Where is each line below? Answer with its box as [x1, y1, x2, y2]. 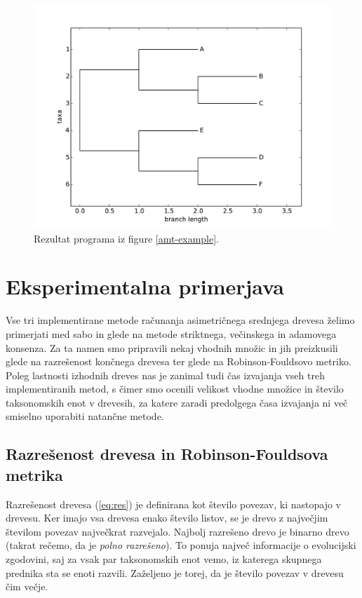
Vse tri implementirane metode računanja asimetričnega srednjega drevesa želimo [6, 313, 355, 327]
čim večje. [6, 579, 48, 594]
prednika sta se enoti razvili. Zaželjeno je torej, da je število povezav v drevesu [6, 565, 344, 580]
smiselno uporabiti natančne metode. [6, 409, 164, 423]
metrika [6, 463, 63, 485]
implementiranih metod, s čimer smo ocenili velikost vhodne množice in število [6, 381, 344, 396]
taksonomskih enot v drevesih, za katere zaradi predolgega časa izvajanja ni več [6, 395, 348, 409]
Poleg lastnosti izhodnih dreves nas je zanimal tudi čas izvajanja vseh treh [6, 367, 325, 382]
